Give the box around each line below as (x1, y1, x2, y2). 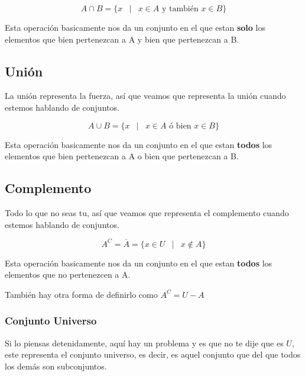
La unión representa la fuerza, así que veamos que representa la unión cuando (5, 89, 286, 102)
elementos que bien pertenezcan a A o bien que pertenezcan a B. (5, 150, 239, 162)
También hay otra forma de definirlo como (5, 288, 158, 300)
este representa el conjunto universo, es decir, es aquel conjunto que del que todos (5, 348, 301, 361)
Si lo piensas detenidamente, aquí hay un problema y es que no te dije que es (5, 336, 284, 349)
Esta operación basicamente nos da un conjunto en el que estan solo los (5, 21, 265, 33)
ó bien (169, 121, 192, 130)
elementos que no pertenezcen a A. (5, 268, 131, 281)
